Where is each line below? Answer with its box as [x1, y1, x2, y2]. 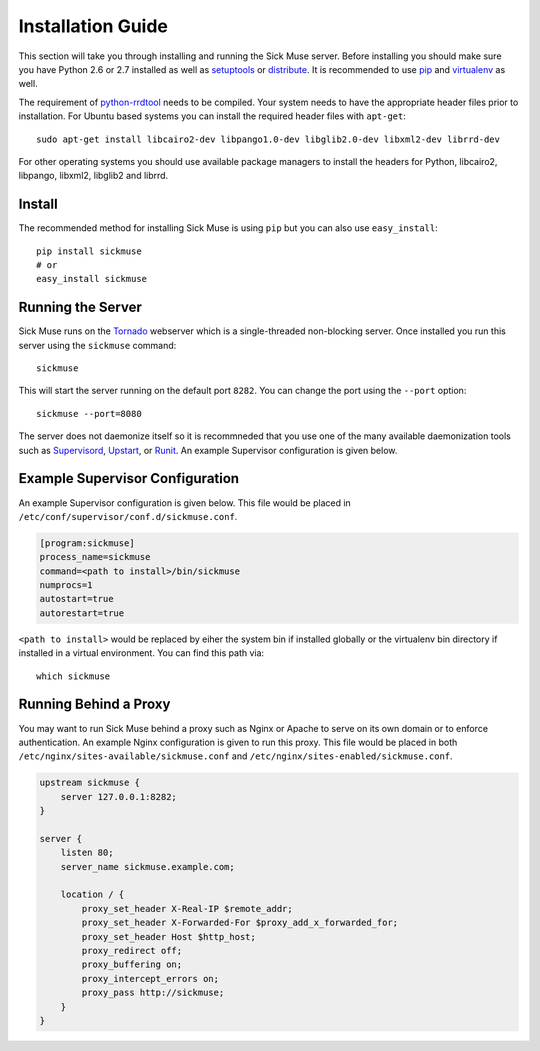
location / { [60, 889, 125, 900]
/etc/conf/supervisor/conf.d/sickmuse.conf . [18, 510, 238, 522]
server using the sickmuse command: [18, 339, 177, 351]
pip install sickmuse [36, 245, 142, 257]
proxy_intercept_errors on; [81, 973, 220, 984]
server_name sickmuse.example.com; [60, 861, 235, 872]
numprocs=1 [39, 580, 93, 591]
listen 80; [60, 847, 114, 859]
